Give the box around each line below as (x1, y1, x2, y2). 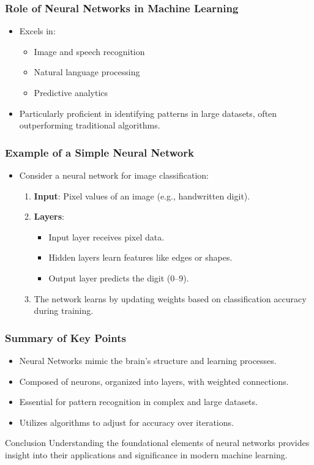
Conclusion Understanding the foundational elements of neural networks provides (5, 436, 310, 449)
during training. (34, 304, 94, 317)
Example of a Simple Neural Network (5, 144, 194, 160)
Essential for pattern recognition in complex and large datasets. (19, 395, 258, 408)
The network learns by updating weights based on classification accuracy (34, 292, 307, 305)
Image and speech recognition (34, 45, 145, 58)
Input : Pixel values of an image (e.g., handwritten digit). (34, 189, 250, 202)
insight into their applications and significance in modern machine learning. (5, 448, 288, 461)
